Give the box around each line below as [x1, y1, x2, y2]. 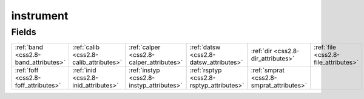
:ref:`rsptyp [189, 66, 222, 75]
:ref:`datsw [189, 43, 221, 51]
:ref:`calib [72, 43, 100, 51]
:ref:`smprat [251, 66, 285, 75]
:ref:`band [15, 43, 44, 51]
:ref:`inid [72, 66, 96, 75]
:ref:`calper [129, 43, 161, 51]
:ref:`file [313, 43, 337, 51]
